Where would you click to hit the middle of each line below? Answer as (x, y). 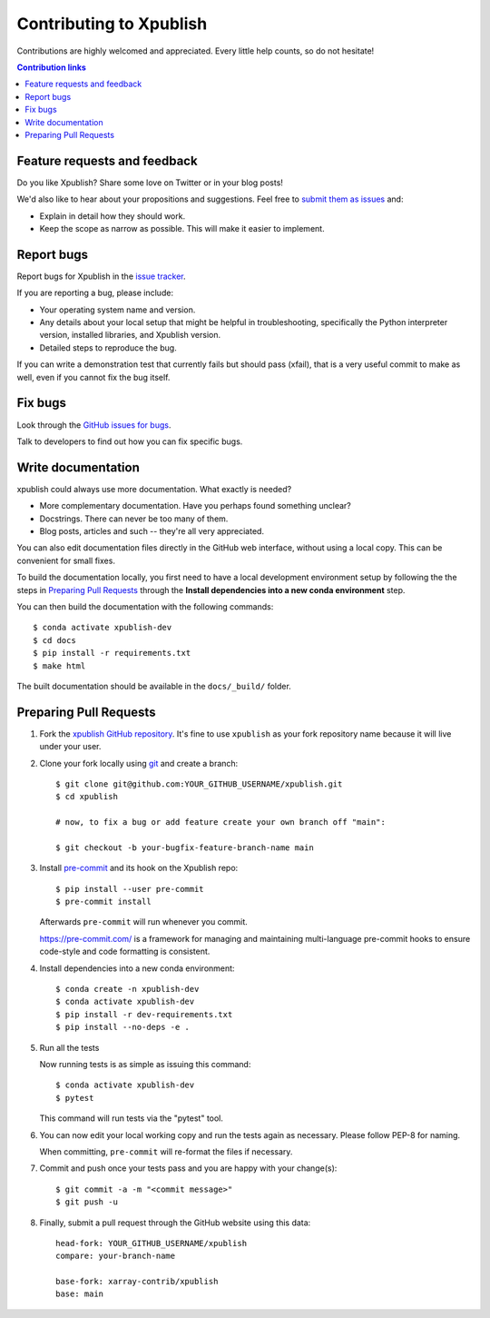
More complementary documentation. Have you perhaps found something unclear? (195, 506)
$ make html (59, 666)
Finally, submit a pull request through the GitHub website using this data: (175, 1223)
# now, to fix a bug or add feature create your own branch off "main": (220, 823)
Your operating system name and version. (118, 310)
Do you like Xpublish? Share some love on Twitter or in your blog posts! (150, 183)
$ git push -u (87, 1202)
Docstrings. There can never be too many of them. (134, 519)
